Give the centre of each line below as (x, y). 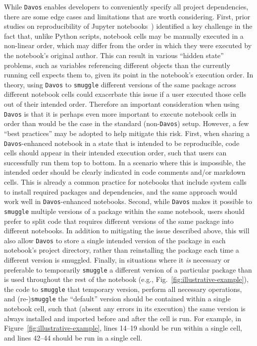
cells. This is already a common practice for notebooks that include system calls (125, 182)
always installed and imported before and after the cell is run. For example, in (123, 318)
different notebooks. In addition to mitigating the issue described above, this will (127, 231)
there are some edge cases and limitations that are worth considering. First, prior (127, 16)
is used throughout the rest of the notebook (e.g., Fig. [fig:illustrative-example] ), (126, 279)
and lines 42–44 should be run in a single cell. (73, 337)
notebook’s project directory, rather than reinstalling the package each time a (122, 250)
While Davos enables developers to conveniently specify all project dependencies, (126, 6)
